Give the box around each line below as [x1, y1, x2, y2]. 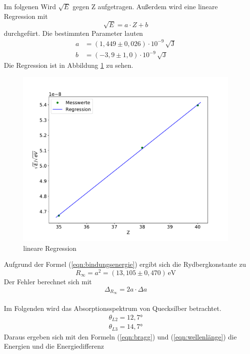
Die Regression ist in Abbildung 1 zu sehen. [4, 60, 133, 70]
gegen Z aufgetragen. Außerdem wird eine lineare [73, 1, 218, 11]
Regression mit [4, 11, 48, 21]
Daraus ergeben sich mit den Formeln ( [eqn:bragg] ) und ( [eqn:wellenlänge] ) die [4, 331, 237, 341]
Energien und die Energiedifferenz [4, 341, 104, 351]
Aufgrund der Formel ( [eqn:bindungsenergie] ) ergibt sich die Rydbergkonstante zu [4, 259, 246, 269]
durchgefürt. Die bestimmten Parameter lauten [4, 28, 143, 38]
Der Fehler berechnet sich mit [4, 276, 92, 286]
